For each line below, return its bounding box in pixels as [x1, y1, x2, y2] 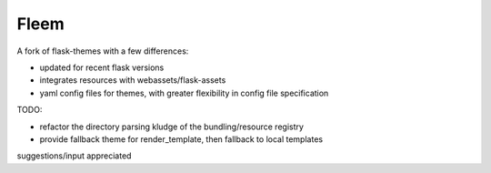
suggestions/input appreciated [16, 150, 132, 161]
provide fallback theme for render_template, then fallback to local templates [39, 133, 323, 145]
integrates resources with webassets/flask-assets [39, 75, 226, 86]
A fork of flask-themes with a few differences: [16, 46, 189, 56]
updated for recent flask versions [39, 62, 165, 73]
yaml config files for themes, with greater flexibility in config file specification [39, 87, 329, 98]
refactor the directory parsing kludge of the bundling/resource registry [39, 121, 305, 132]
